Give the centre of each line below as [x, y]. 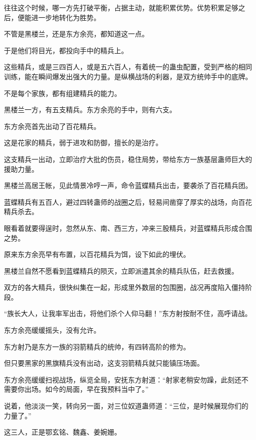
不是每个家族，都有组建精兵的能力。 [63, 93]
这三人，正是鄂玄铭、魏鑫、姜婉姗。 [63, 432]
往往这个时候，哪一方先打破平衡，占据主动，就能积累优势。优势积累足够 [121, 7]
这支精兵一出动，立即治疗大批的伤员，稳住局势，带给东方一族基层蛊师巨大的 [128, 159]
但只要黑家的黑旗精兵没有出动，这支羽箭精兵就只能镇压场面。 [104, 363]
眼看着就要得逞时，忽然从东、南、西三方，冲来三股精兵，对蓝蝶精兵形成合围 [128, 228]
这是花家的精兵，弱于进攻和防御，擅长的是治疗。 [83, 142]
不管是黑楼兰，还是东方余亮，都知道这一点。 [76, 34]
